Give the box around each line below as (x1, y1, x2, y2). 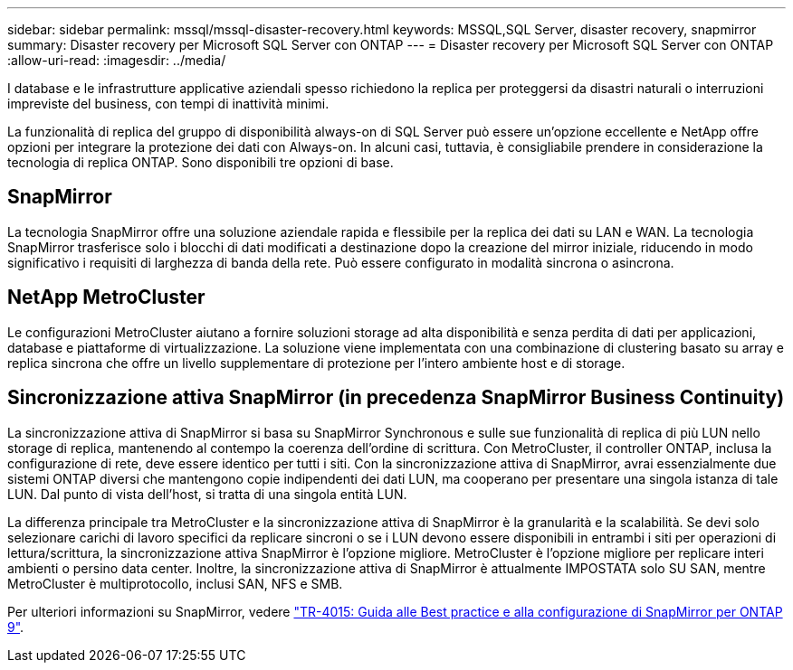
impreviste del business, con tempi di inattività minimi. (7, 96, 330, 111)
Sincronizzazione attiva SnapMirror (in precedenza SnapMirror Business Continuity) (7, 386, 785, 410)
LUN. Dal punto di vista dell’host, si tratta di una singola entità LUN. (7, 486, 407, 502)
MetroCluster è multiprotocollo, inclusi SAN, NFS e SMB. (7, 575, 343, 591)
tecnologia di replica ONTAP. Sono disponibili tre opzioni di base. (7, 155, 394, 170)
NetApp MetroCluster (7, 286, 205, 309)
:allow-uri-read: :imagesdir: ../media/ (7, 52, 226, 68)
